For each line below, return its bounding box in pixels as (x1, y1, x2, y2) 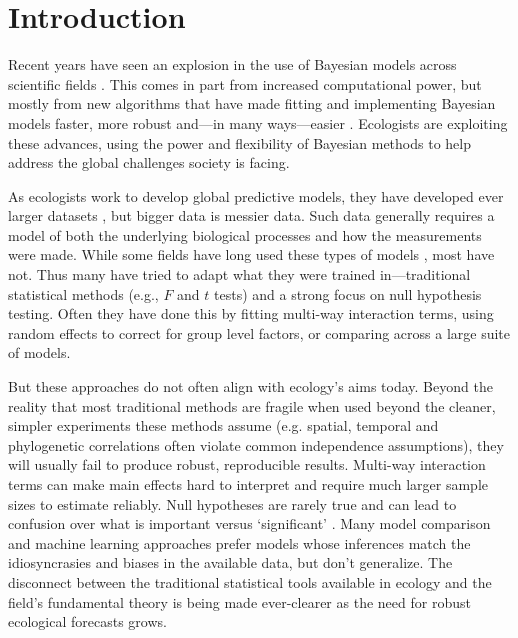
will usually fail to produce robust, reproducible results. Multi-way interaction (8, 454, 486, 475)
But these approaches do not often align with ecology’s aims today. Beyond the (8, 376, 493, 397)
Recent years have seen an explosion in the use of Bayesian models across (8, 54, 457, 75)
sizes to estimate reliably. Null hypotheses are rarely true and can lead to (8, 493, 457, 514)
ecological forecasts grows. (8, 611, 167, 632)
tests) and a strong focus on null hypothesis (214, 283, 482, 304)
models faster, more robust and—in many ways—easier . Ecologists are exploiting (8, 112, 508, 133)
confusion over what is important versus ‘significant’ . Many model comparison (8, 513, 491, 534)
